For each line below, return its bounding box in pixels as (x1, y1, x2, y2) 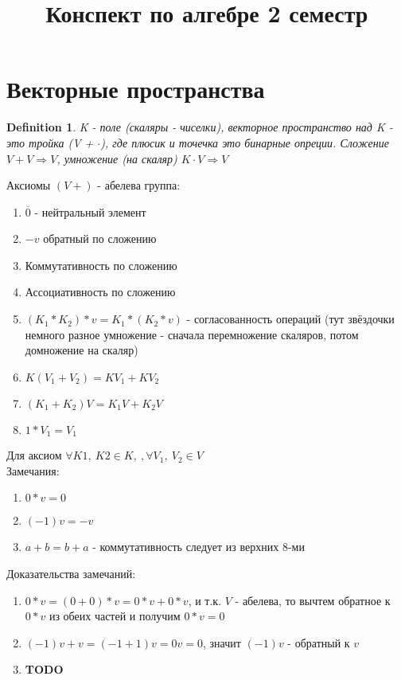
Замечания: (6, 462, 60, 479)
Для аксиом (6, 447, 62, 463)
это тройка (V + (6, 134, 94, 150)
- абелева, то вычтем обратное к (235, 592, 391, 608)
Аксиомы (6, 177, 51, 193)
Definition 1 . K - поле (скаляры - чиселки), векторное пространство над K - (6, 119, 393, 135)
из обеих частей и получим (49, 608, 181, 624)
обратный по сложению (43, 230, 157, 247)
